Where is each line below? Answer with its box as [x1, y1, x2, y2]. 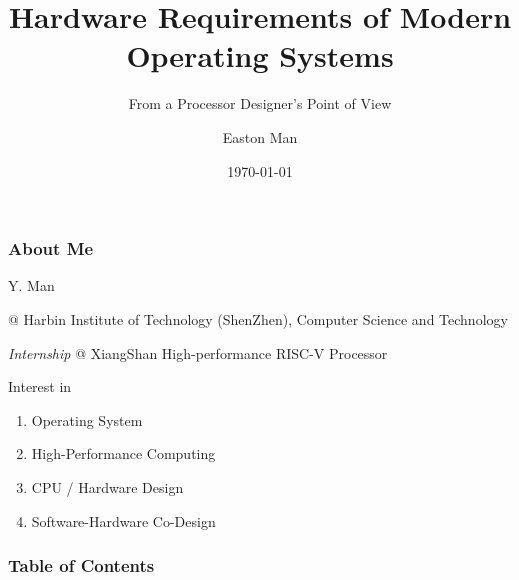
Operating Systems [126, 35, 394, 76]
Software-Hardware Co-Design [31, 510, 216, 531]
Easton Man [222, 126, 298, 147]
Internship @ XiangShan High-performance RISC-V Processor [8, 342, 388, 363]
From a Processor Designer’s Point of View [128, 93, 392, 114]
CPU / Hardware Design [31, 476, 184, 497]
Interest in [8, 376, 72, 397]
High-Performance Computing [31, 443, 216, 464]
